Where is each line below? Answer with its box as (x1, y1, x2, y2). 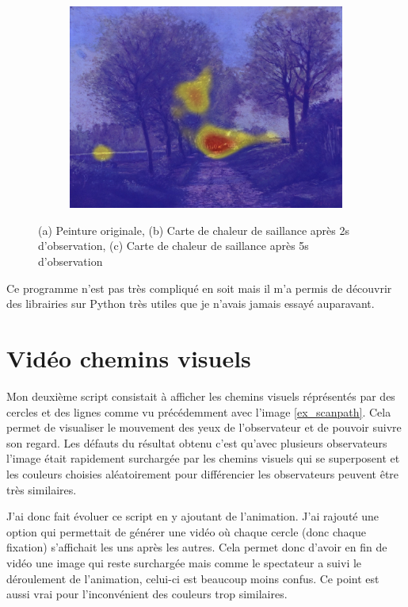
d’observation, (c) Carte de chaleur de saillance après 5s (38, 237, 309, 254)
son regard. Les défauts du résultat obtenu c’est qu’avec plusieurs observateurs (6, 434, 387, 451)
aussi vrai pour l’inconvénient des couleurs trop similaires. (6, 586, 288, 602)
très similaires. (6, 481, 77, 498)
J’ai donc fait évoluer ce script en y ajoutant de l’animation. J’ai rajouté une (6, 508, 379, 524)
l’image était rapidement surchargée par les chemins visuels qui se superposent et (6, 450, 400, 467)
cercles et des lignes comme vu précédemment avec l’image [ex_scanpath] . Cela (6, 403, 391, 420)
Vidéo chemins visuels (6, 342, 251, 375)
